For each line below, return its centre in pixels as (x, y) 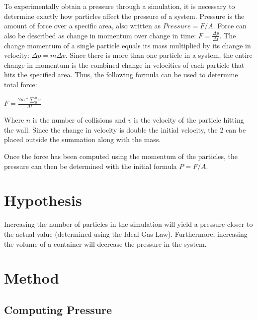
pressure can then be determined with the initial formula (90, 166)
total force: (21, 84)
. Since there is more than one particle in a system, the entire (159, 55)
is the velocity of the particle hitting (189, 120)
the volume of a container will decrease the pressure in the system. (105, 243)
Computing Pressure (58, 309)
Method (32, 278)
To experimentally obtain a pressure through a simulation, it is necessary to (120, 6)
